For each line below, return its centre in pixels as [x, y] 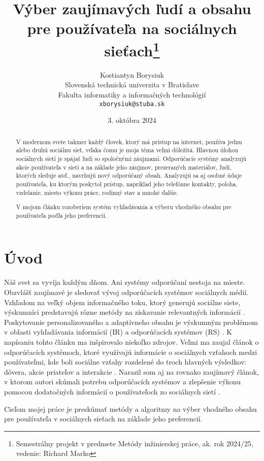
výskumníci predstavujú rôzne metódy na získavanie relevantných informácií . [125, 312]
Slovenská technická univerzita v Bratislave [132, 85]
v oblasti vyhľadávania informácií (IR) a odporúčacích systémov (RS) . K [118, 332]
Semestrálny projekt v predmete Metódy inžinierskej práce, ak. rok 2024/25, [135, 443]
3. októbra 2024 [132, 120]
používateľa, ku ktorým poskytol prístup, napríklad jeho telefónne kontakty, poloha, [127, 184]
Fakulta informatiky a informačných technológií [132, 95]
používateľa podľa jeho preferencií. [61, 215]
